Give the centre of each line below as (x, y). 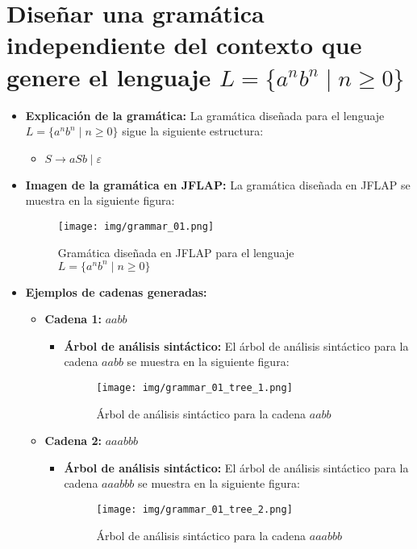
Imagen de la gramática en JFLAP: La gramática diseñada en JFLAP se (218, 184)
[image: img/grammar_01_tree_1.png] (194, 388)
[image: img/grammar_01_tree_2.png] (194, 510)
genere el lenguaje (109, 76)
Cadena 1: (73, 319)
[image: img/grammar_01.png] (136, 226)
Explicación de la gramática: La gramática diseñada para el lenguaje (205, 115)
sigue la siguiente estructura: (193, 131)
